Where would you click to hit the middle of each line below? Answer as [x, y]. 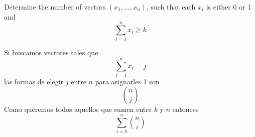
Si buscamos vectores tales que [51, 52]
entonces [185, 109]
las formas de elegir [34, 82]
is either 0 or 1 [229, 7]
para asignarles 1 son [127, 82]
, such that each [171, 7]
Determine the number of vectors [55, 7]
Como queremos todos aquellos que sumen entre [78, 109]
